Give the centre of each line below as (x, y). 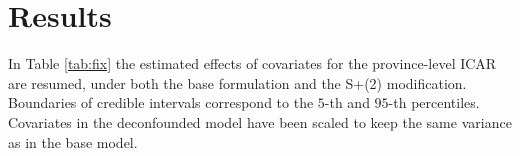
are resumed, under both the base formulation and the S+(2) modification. (237, 82)
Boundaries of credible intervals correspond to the (161, 102)
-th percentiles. (434, 102)
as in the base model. (73, 141)
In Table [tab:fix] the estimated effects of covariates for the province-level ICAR (252, 63)
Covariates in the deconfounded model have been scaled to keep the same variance (260, 121)
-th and (347, 102)
